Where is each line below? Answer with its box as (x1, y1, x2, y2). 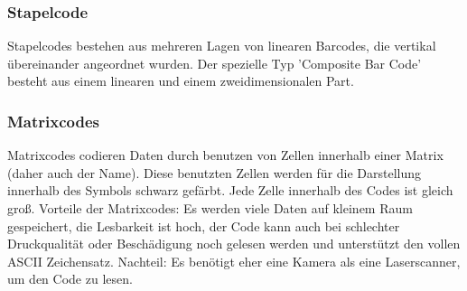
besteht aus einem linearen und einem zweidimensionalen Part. (7, 71, 354, 90)
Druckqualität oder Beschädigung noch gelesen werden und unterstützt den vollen (7, 234, 461, 253)
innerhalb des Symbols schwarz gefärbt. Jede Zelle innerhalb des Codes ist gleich (7, 181, 453, 200)
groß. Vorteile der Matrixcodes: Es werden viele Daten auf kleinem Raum (7, 199, 413, 217)
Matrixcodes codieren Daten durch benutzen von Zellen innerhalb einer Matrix (7, 145, 444, 164)
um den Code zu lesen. (7, 269, 133, 288)
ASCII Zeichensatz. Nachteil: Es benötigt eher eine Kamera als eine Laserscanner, (7, 251, 461, 270)
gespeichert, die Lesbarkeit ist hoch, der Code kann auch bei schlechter (7, 216, 400, 235)
